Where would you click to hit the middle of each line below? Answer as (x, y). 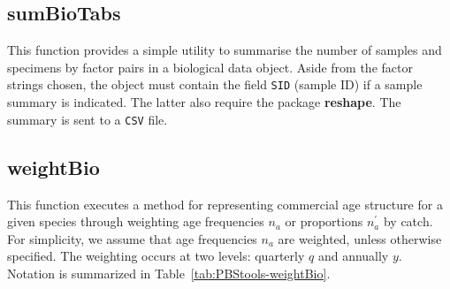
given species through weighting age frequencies (136, 221)
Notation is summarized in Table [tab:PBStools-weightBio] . (169, 273)
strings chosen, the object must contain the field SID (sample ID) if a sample (215, 84)
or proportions (324, 221)
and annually (353, 256)
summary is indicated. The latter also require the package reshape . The (204, 102)
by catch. (408, 221)
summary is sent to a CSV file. (88, 119)
